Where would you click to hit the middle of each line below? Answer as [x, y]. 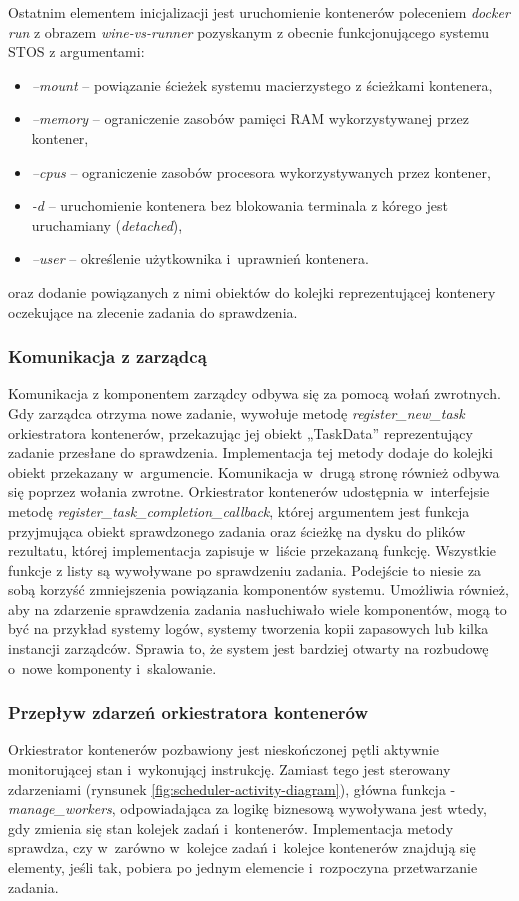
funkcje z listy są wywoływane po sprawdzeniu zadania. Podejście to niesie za [245, 569]
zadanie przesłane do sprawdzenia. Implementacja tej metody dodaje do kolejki [250, 452]
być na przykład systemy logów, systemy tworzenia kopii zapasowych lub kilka [248, 628]
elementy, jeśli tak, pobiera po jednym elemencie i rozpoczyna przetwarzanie [243, 867]
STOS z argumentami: [76, 51]
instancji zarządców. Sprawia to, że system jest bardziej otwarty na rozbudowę [248, 648]
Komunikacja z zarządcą [107, 356]
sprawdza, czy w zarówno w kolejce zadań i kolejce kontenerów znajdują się [242, 847]
